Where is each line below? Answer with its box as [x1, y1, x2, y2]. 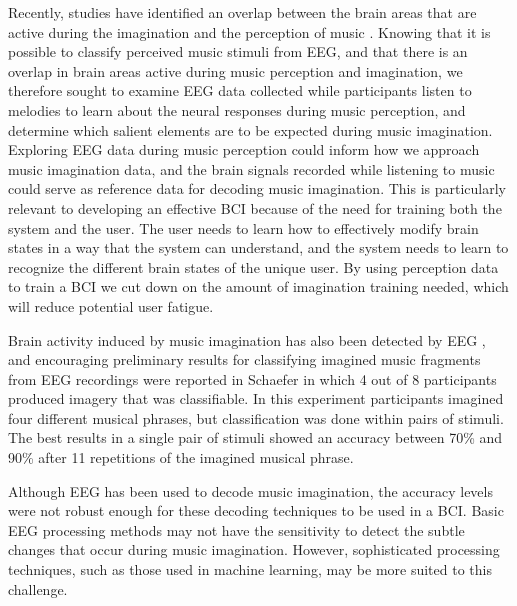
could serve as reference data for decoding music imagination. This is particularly [8, 178, 507, 199]
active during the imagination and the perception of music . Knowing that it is [8, 21, 491, 42]
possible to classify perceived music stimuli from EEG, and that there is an [8, 41, 468, 62]
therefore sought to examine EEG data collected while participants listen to [8, 80, 472, 101]
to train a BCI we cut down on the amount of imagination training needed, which [8, 276, 509, 297]
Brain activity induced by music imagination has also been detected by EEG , [8, 329, 486, 350]
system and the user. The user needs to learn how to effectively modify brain [8, 217, 479, 238]
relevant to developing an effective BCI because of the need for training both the [8, 197, 502, 218]
